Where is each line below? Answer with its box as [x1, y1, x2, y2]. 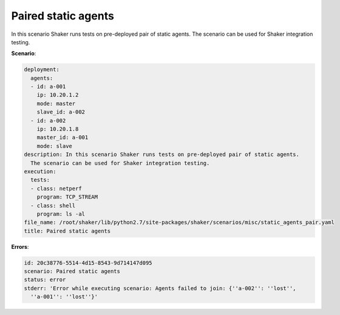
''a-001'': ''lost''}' [30, 293, 98, 300]
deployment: [24, 66, 60, 73]
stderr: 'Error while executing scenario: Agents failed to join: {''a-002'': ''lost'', [24, 285, 297, 291]
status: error [24, 276, 66, 283]
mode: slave [36, 143, 73, 149]
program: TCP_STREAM [36, 194, 98, 200]
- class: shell [30, 202, 76, 209]
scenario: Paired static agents [24, 268, 121, 275]
